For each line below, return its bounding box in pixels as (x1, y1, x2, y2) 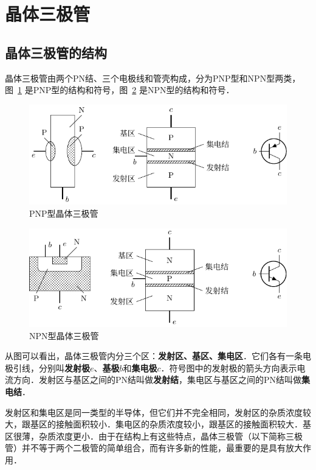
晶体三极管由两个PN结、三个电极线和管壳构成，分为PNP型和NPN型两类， (5, 71, 301, 84)
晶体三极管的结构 (5, 43, 107, 61)
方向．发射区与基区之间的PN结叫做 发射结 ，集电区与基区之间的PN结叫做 (13, 373, 302, 386)
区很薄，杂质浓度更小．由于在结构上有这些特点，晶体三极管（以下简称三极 (5, 429, 303, 442)
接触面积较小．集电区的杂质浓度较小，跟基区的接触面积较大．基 (55, 418, 311, 430)
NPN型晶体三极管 (29, 329, 99, 342)
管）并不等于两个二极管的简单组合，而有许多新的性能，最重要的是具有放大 (5, 441, 303, 454)
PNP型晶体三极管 (29, 206, 98, 219)
